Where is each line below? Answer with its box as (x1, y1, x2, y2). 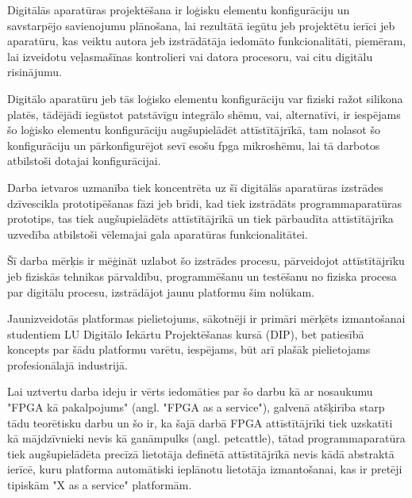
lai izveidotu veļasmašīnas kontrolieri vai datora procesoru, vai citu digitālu (7, 48, 373, 64)
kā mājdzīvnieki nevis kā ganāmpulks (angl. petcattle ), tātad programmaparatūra (7, 430, 406, 446)
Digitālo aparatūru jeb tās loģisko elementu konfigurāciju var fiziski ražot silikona (7, 90, 403, 106)
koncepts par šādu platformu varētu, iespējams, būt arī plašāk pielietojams (7, 341, 371, 358)
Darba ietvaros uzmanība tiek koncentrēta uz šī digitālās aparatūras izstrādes (7, 178, 383, 195)
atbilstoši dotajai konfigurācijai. (7, 152, 161, 169)
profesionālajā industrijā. (7, 356, 128, 373)
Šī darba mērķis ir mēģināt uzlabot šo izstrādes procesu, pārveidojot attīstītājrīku (7, 252, 405, 269)
